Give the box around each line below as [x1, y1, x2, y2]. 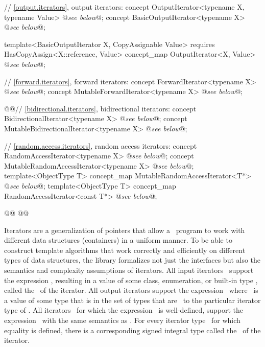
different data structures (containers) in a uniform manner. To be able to [4, 235, 232, 245]
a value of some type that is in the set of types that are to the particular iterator [4, 294, 261, 305]
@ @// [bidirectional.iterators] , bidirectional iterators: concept [4, 103, 197, 113]
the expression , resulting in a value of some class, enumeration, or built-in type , [4, 274, 258, 285]
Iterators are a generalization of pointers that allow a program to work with [4, 224, 245, 235]
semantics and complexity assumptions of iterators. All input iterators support [4, 265, 254, 275]
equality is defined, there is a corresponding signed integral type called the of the [4, 325, 261, 335]
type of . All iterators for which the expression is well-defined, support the [4, 305, 244, 315]
